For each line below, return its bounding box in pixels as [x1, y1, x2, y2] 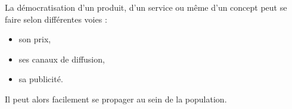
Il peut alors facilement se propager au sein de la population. [5, 92, 227, 105]
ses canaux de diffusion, [18, 52, 105, 65]
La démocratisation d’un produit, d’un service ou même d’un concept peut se [5, 1, 287, 13]
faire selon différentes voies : [5, 13, 107, 25]
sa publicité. [18, 73, 63, 85]
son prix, [18, 33, 51, 45]
